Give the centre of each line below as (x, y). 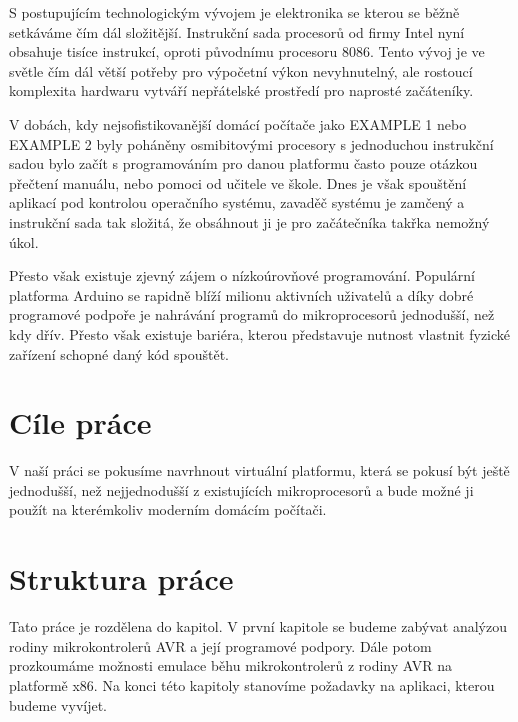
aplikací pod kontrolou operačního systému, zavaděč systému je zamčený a (237, 202)
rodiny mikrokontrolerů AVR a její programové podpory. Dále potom (220, 645)
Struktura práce (121, 578)
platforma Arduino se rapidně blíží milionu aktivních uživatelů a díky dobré (241, 294)
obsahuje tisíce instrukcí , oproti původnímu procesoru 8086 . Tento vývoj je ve (247, 51)
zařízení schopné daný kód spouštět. (119, 353)
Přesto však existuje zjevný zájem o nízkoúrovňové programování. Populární (242, 275)
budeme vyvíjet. (58, 704)
